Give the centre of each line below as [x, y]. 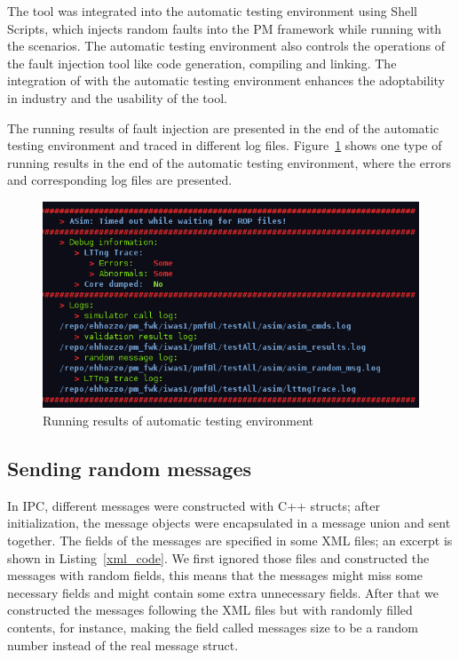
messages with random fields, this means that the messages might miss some [215, 575]
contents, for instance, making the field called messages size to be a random [213, 628]
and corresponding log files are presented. [120, 180]
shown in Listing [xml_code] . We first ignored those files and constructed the [218, 557]
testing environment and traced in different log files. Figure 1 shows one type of [225, 145]
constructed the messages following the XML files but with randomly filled [210, 610]
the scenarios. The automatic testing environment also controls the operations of [226, 46]
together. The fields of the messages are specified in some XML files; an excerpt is [230, 541]
